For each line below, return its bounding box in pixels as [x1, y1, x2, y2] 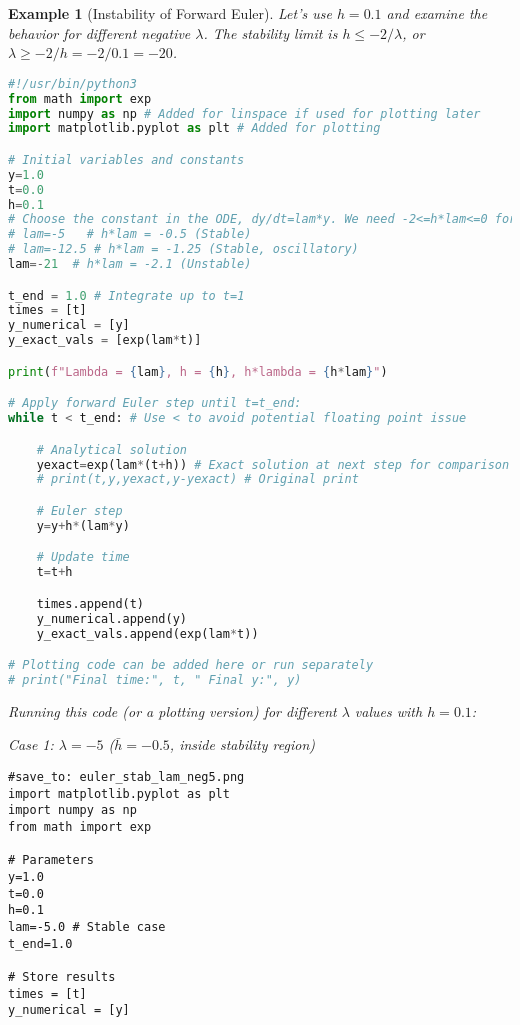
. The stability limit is [203, 22, 338, 43]
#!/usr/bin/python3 [8, 76, 137, 91]
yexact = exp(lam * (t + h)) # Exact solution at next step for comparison [36, 457, 510, 472]
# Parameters [8, 853, 94, 868]
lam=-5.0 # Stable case [8, 919, 166, 934]
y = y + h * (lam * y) [36, 518, 130, 533]
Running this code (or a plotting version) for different [8, 700, 337, 721]
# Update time [36, 550, 130, 565]
